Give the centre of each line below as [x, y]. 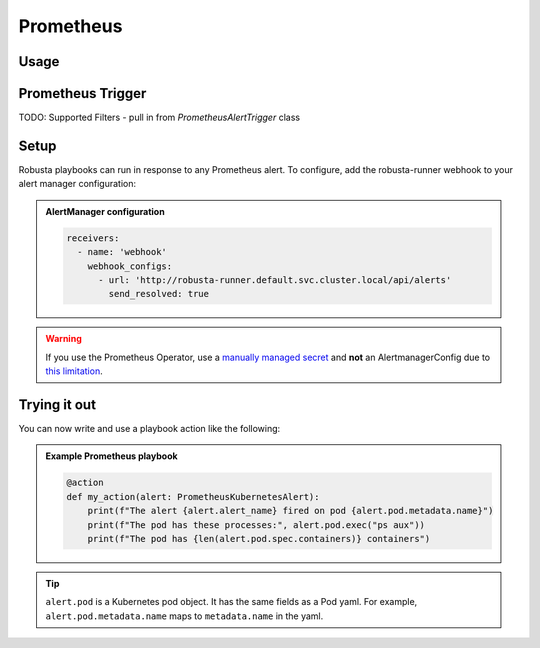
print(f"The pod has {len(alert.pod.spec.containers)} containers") [259, 538]
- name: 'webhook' [121, 252]
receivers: [93, 238]
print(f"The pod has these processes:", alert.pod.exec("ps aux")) [256, 524]
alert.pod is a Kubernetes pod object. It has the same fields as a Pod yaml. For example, [231, 602]
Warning [63, 339]
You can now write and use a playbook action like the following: [149, 428]
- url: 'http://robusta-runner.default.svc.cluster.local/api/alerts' [275, 279]
